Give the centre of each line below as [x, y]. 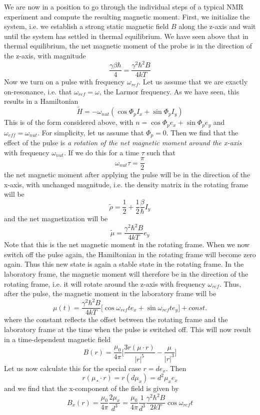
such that [161, 152]
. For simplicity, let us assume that [90, 132]
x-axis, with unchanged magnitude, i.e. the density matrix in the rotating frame [126, 184]
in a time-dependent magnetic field [57, 339]
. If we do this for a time [101, 152]
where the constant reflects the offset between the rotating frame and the [116, 319]
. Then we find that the [202, 132]
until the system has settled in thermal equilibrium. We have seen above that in [126, 36]
